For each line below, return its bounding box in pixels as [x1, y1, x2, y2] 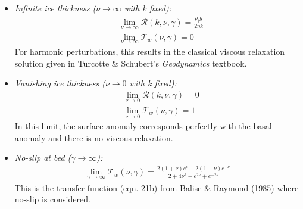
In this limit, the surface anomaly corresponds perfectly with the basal [14, 120, 272, 132]
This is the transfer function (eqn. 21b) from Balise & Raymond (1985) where [14, 181, 299, 194]
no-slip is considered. [14, 193, 90, 205]
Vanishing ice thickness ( [14, 77, 105, 89]
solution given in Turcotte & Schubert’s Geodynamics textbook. [14, 57, 247, 69]
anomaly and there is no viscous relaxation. [14, 131, 173, 144]
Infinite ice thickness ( [14, 2, 96, 14]
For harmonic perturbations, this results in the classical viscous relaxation [14, 45, 285, 57]
